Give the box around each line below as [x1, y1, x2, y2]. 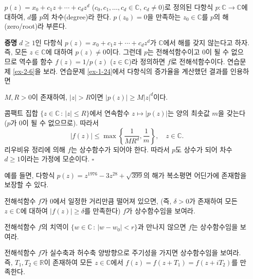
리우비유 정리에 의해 [4, 144, 66, 154]
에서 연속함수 [90, 108, 130, 118]
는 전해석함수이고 [147, 47, 200, 57]
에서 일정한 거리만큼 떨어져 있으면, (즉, [53, 195, 172, 206]
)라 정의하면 [128, 56, 165, 66]
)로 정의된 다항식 [162, 2, 213, 12]
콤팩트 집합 [4, 108, 38, 118]
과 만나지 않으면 [137, 222, 186, 232]
